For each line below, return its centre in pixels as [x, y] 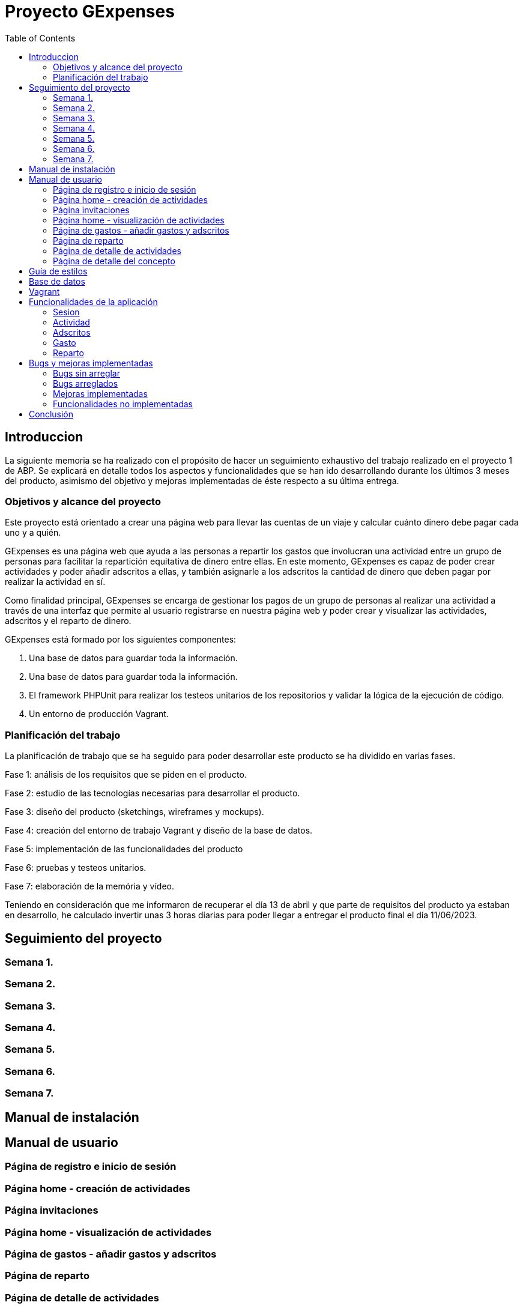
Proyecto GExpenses [90, 11]
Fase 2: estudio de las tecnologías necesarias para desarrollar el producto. [153, 793]
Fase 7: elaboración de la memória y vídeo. [89, 886]
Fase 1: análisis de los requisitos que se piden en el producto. [126, 775]
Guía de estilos [58, 271]
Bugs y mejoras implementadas [91, 363]
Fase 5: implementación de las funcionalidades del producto [124, 849]
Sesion [66, 312]
